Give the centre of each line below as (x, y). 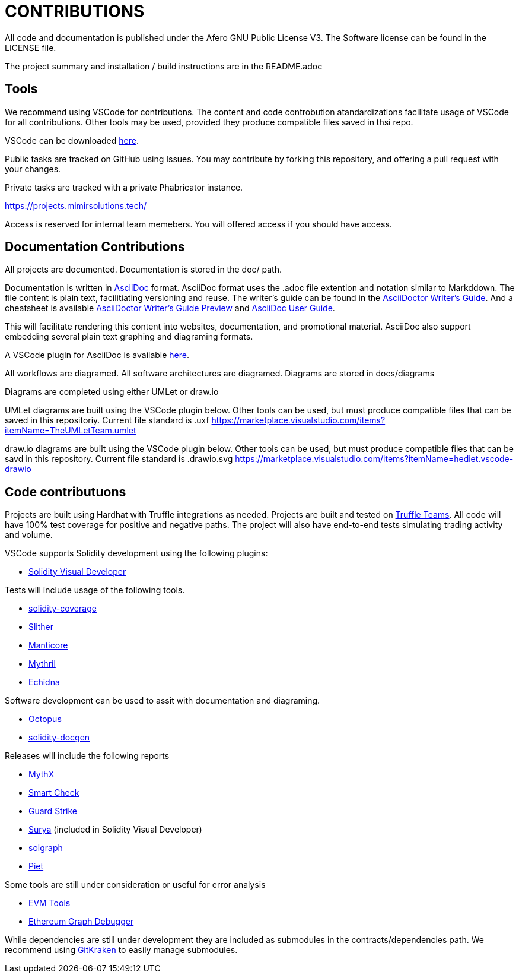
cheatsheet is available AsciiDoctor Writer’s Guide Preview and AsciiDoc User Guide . (170, 308)
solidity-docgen (59, 738)
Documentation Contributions (95, 247)
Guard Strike (53, 811)
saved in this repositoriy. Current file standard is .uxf (107, 420)
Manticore (48, 645)
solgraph (46, 848)
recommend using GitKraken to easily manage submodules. (121, 950)
